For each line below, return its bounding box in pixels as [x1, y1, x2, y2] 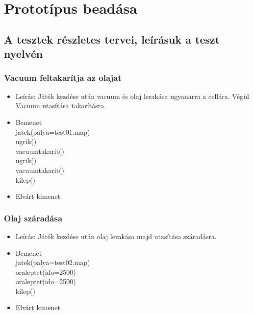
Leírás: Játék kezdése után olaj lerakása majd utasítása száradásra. [15, 231, 217, 241]
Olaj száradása [4, 212, 63, 224]
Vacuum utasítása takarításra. [15, 100, 106, 111]
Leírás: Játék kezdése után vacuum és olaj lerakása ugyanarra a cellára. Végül [15, 91, 249, 101]
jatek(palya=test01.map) [15, 126, 90, 137]
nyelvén [4, 46, 43, 61]
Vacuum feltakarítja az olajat [4, 72, 122, 84]
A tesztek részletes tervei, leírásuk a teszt [4, 31, 220, 47]
